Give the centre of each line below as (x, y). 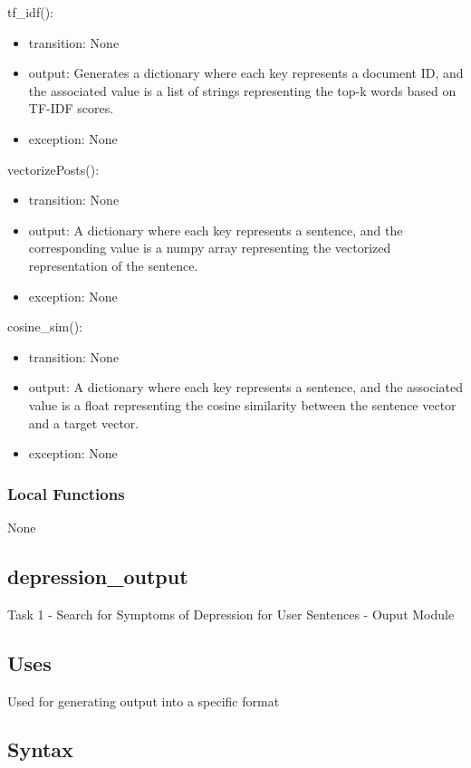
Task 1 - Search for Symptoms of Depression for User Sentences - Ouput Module (231, 614)
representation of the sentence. (113, 265)
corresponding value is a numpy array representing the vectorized (210, 248)
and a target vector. (84, 422)
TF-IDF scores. (71, 108)
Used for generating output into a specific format (144, 701)
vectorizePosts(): (53, 169)
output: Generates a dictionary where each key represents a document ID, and (246, 73)
